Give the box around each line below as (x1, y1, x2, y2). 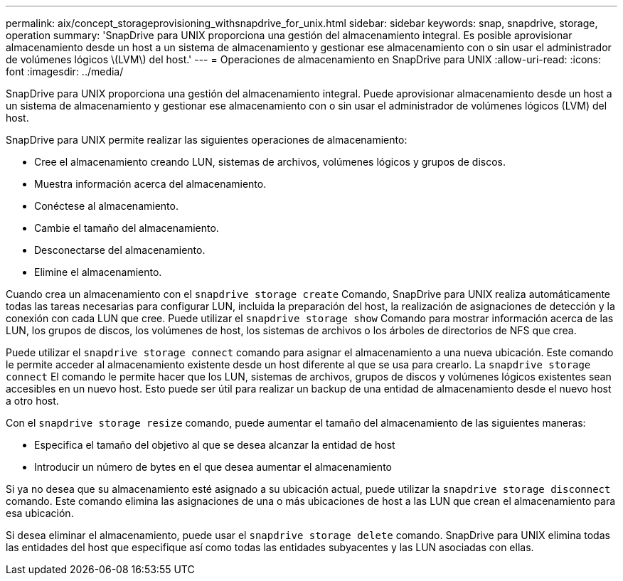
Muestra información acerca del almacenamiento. (34, 178, 267, 190)
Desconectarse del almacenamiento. (34, 244, 206, 256)
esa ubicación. (6, 507, 74, 519)
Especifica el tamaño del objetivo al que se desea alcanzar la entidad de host (34, 439, 395, 451)
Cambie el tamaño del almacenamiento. (34, 222, 219, 234)
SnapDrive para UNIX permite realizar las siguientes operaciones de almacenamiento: (6, 134, 408, 146)
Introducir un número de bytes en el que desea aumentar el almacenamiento (34, 461, 392, 473)
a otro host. (6, 395, 59, 407)
